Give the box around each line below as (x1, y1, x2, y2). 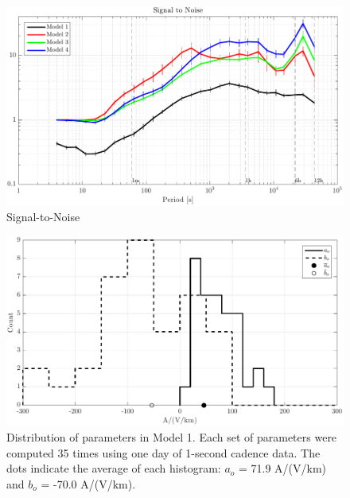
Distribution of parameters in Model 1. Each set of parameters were (6, 429, 337, 445)
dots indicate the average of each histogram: (6, 460, 221, 477)
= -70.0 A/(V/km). (41, 475, 136, 492)
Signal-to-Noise (6, 208, 80, 225)
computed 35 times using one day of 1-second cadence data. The (6, 444, 321, 461)
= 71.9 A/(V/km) (238, 460, 327, 477)
